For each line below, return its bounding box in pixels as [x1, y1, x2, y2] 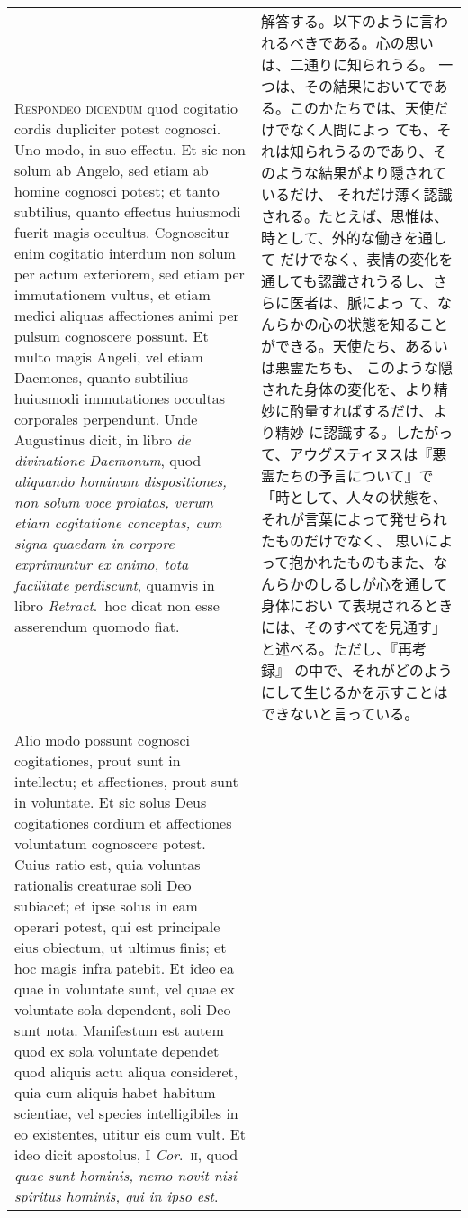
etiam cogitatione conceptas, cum [14, 512, 222, 533]
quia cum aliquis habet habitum [14, 1082, 216, 1103]
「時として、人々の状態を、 [261, 487, 447, 508]
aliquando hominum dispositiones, [14, 471, 227, 491]
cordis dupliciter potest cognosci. [14, 118, 221, 139]
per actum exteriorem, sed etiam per [14, 263, 245, 284]
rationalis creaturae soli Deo [14, 875, 192, 895]
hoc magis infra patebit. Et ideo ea [14, 957, 234, 978]
